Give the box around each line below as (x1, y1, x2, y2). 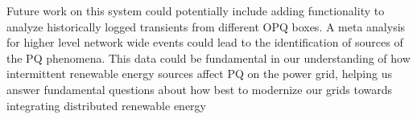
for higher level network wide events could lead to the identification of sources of (6, 34, 403, 51)
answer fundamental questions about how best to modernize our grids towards (6, 80, 392, 97)
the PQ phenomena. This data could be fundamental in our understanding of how (6, 49, 411, 66)
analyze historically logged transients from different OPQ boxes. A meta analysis (6, 18, 406, 35)
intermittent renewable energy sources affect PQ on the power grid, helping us (6, 65, 392, 82)
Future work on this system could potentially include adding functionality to (6, 2, 385, 18)
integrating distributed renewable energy (6, 96, 206, 113)
